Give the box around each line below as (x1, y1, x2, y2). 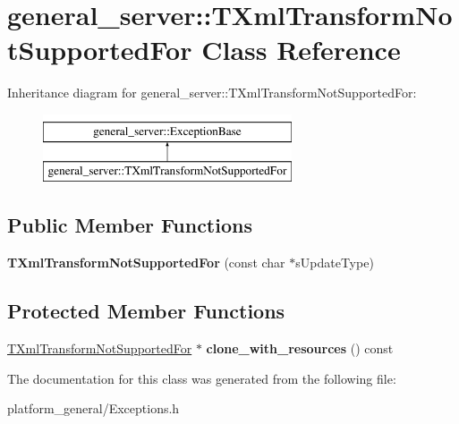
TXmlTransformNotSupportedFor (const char (7, 253, 285, 272)
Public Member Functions (7, 211, 252, 239)
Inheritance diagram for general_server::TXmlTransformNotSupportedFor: (7, 83, 417, 102)
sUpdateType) (295, 253, 374, 272)
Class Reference (201, 31, 401, 68)
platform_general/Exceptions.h (7, 399, 180, 418)
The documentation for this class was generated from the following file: (7, 369, 396, 387)
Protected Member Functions (7, 297, 285, 325)
